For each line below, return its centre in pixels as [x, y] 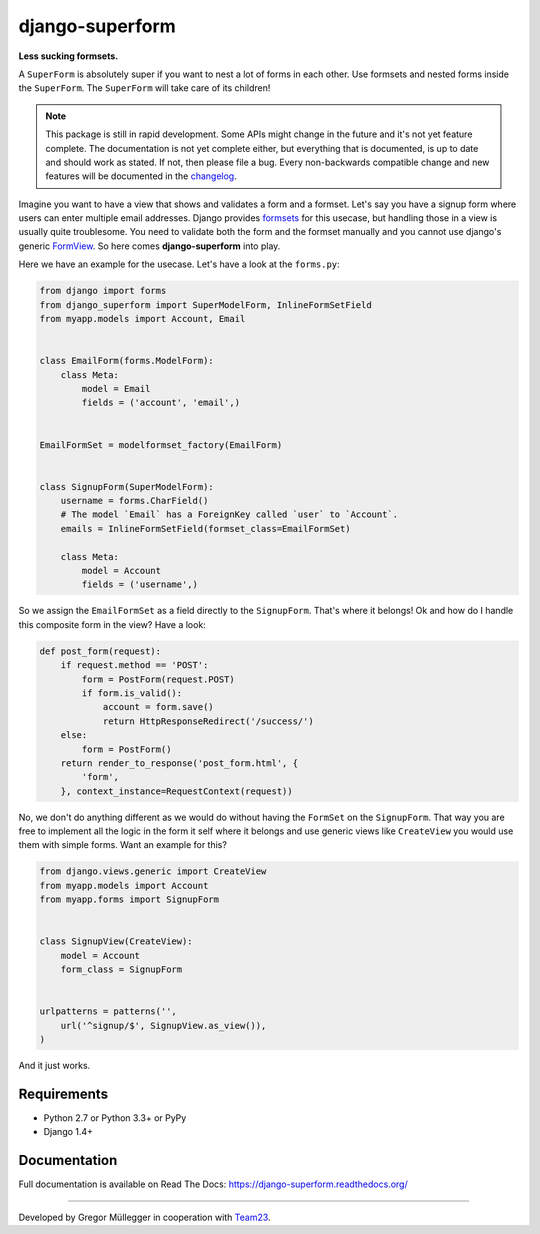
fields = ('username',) [140, 584]
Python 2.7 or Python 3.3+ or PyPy [115, 1118]
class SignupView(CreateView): [116, 941]
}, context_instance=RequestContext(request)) [177, 791]
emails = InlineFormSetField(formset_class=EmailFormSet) [205, 528]
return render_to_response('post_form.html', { [179, 763]
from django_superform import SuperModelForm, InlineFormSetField [205, 304]
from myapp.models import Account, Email [142, 318]
